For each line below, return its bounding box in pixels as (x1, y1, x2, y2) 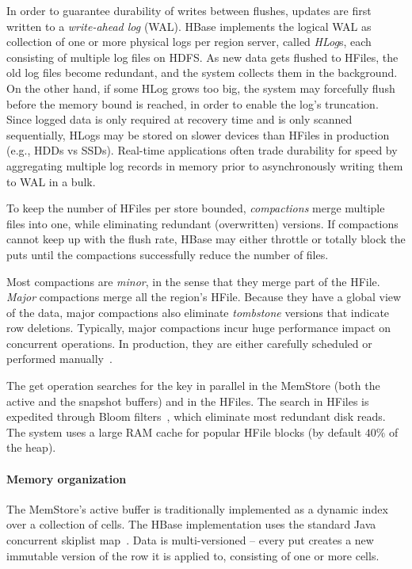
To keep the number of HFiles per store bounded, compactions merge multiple (6, 200, 385, 216)
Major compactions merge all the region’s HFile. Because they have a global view (6, 288, 402, 305)
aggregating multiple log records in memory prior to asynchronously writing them (6, 157, 403, 174)
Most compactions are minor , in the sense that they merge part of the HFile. (6, 273, 380, 289)
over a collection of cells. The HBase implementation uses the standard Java (6, 516, 376, 533)
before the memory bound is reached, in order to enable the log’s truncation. (6, 95, 379, 112)
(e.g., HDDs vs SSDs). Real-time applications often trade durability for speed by (6, 142, 398, 158)
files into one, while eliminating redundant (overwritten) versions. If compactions (6, 215, 399, 231)
